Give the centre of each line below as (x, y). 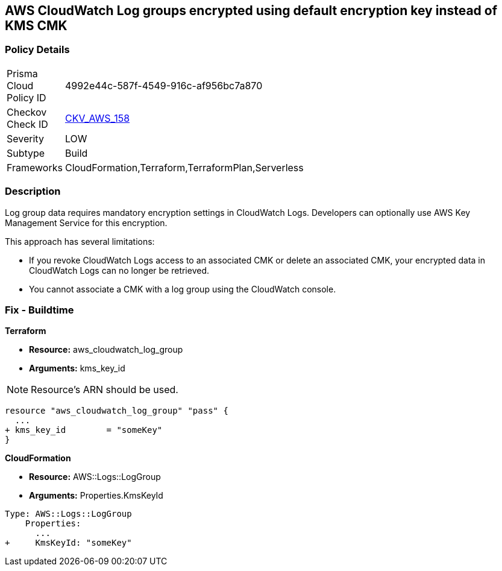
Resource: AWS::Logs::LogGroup (95, 477)
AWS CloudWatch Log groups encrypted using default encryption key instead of (251, 11)
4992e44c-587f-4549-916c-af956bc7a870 (164, 85)
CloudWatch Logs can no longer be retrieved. (119, 270)
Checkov (27, 112)
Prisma (22, 73)
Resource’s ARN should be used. (105, 390)
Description (33, 191)
